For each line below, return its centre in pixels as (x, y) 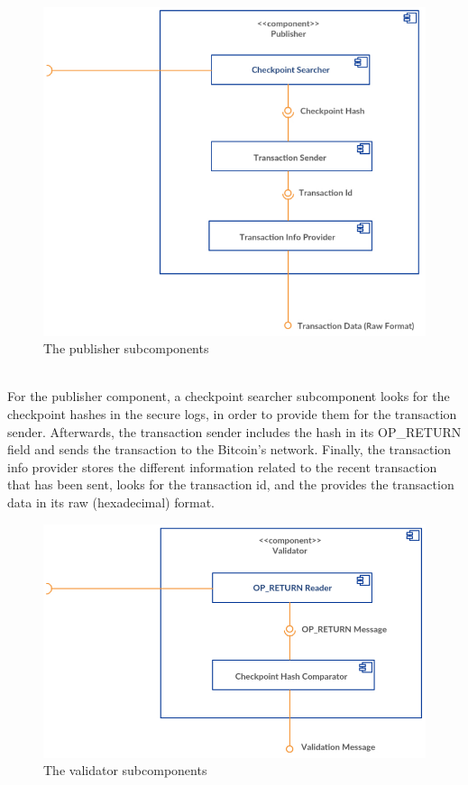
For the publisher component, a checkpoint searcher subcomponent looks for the (229, 396)
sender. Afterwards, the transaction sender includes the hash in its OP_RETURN (234, 431)
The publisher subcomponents (126, 348)
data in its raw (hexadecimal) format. (111, 502)
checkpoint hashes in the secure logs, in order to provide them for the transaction (232, 414)
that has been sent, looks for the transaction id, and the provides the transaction (231, 484)
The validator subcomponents (125, 770)
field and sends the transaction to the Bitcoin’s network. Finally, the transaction (229, 449)
